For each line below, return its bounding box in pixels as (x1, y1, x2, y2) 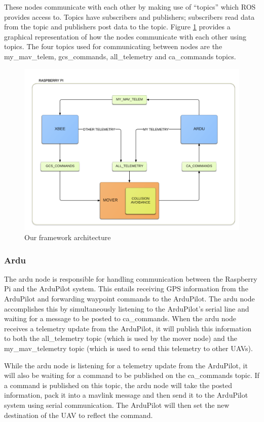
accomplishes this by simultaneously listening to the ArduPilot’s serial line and (4, 303, 249, 314)
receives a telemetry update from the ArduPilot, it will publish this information (4, 323, 251, 333)
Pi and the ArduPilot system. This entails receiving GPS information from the (4, 283, 248, 294)
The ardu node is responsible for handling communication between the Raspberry (4, 273, 257, 284)
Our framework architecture (24, 232, 111, 242)
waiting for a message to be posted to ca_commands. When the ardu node (4, 313, 237, 324)
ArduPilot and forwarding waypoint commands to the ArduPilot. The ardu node (4, 293, 255, 303)
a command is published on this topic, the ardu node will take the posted (4, 379, 232, 390)
